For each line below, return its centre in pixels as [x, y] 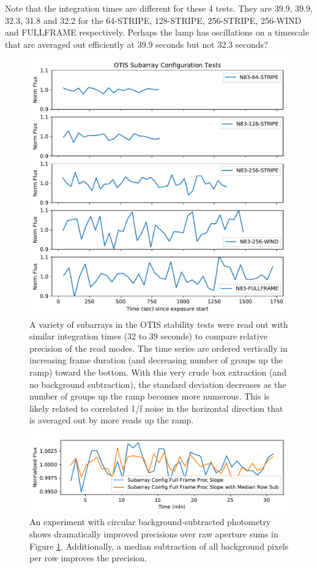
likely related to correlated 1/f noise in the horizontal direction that [156, 408]
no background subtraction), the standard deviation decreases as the [158, 384]
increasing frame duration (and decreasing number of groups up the [156, 360]
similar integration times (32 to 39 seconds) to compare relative [148, 336]
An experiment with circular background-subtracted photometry [150, 522]
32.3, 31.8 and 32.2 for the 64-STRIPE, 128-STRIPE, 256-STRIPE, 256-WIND [153, 20]
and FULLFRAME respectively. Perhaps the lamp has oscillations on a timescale [157, 32]
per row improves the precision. [88, 558]
